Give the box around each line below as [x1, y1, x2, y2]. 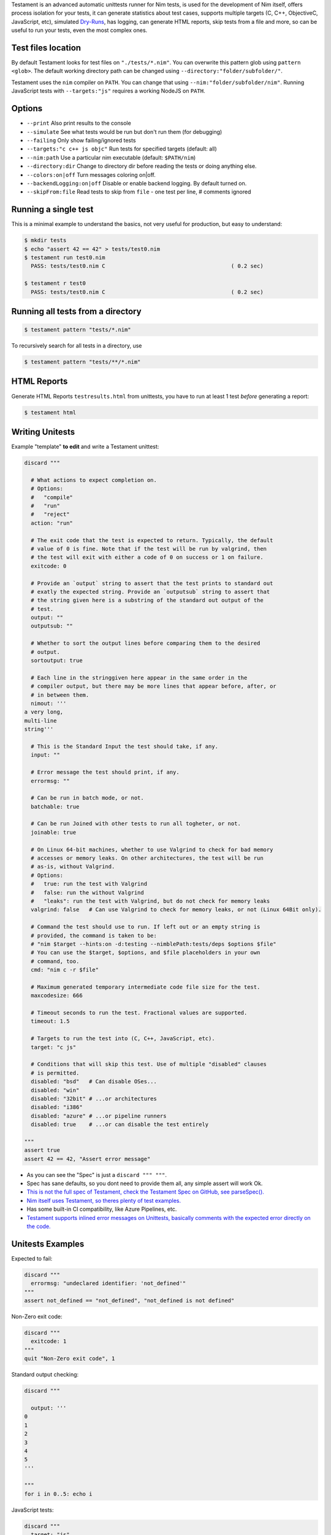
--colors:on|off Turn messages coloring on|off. [26, 171, 156, 178]
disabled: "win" [31, 1087, 80, 1094]
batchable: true [31, 803, 80, 810]
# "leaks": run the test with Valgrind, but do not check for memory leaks [31, 897, 270, 904]
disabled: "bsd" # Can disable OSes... [31, 1078, 158, 1085]
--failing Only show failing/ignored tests [26, 136, 136, 144]
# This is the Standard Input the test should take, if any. [31, 743, 219, 750]
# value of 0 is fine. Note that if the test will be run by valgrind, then [31, 545, 267, 552]
